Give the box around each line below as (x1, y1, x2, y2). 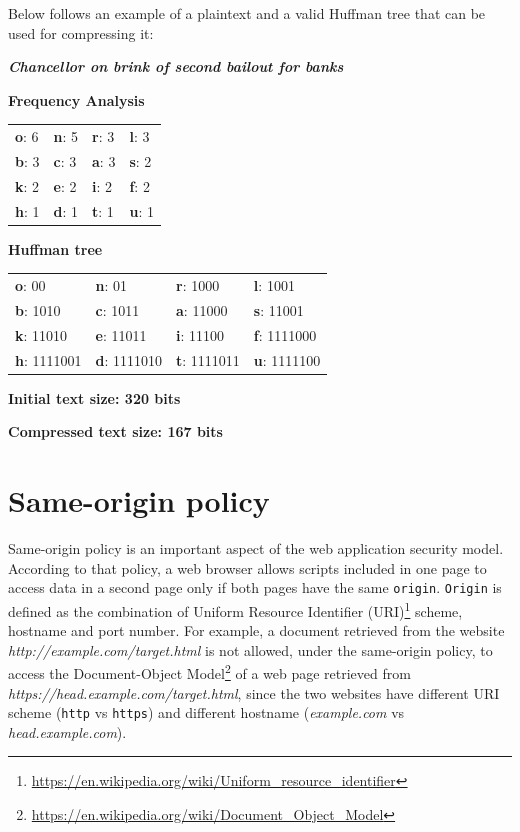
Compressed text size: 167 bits (8, 421, 223, 442)
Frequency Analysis (8, 89, 145, 110)
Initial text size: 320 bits (8, 387, 181, 408)
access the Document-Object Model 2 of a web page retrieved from (8, 660, 411, 683)
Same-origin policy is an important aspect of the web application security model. (8, 538, 504, 559)
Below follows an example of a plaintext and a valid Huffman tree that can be (8, 3, 486, 23)
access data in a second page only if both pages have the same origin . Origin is (8, 577, 502, 598)
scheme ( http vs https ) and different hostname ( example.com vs (8, 702, 405, 723)
